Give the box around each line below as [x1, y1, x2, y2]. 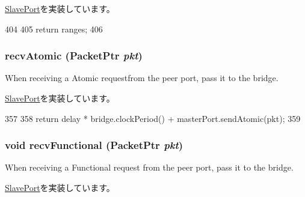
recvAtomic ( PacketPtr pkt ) [5, 48, 143, 63]
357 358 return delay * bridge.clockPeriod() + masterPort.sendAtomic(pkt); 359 [5, 112, 301, 124]
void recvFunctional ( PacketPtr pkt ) [5, 138, 183, 153]
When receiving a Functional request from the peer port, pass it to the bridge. [5, 161, 294, 174]
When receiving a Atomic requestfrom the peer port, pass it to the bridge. [5, 71, 279, 84]
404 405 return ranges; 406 [5, 22, 103, 35]
